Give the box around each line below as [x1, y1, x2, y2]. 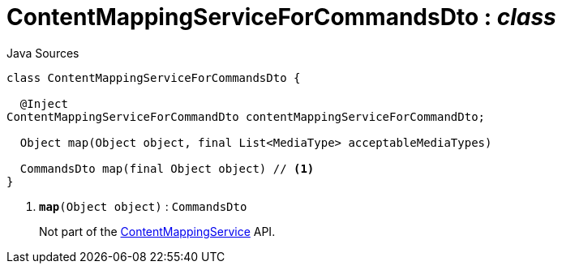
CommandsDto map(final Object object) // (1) [19, 161, 315, 175]
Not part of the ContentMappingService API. [39, 224, 276, 238]
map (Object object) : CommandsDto [39, 199, 247, 213]
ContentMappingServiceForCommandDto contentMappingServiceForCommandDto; [6, 109, 486, 123]
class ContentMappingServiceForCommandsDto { [6, 71, 301, 84]
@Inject [19, 96, 68, 110]
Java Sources [6, 45, 79, 60]
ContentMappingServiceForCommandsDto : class [6, 3, 556, 31]
